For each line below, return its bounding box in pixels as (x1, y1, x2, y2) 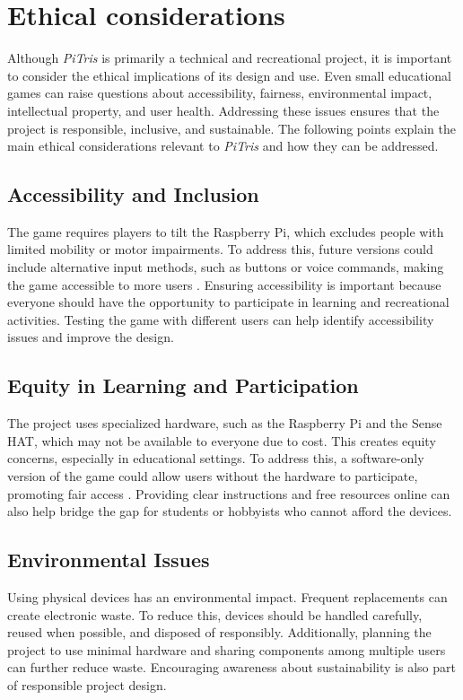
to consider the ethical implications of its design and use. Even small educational (7, 66, 451, 84)
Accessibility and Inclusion (7, 180, 259, 208)
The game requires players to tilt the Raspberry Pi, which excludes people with (7, 222, 444, 241)
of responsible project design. (7, 675, 167, 694)
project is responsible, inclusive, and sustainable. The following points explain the (7, 118, 456, 137)
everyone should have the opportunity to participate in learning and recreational (7, 293, 450, 311)
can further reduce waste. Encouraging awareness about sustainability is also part (7, 658, 456, 677)
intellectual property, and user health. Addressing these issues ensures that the (7, 101, 440, 119)
